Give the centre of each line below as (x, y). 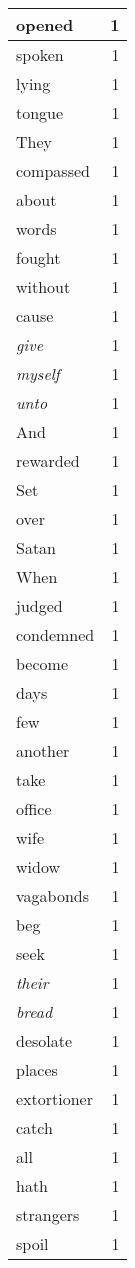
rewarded (48, 460)
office (34, 808)
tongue (40, 112)
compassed (53, 170)
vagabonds (52, 895)
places (37, 1069)
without (43, 286)
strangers (48, 1214)
